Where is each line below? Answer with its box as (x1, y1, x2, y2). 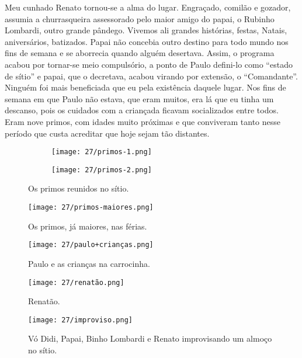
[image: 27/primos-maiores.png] (28, 203, 154, 212)
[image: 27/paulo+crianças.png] (28, 241, 154, 249)
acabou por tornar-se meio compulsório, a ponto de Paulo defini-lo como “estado (5, 58, 293, 70)
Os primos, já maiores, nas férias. (28, 220, 147, 232)
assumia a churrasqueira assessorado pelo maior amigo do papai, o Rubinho (5, 12, 275, 25)
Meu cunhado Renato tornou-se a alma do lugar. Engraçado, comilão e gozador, (5, 1, 291, 13)
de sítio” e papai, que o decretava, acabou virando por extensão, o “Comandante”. (5, 69, 298, 82)
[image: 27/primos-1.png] (51, 148, 152, 157)
